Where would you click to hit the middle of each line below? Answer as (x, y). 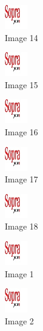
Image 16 (21, 131)
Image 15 (21, 84)
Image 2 (19, 320)
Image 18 (21, 226)
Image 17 (21, 179)
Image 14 (21, 37)
